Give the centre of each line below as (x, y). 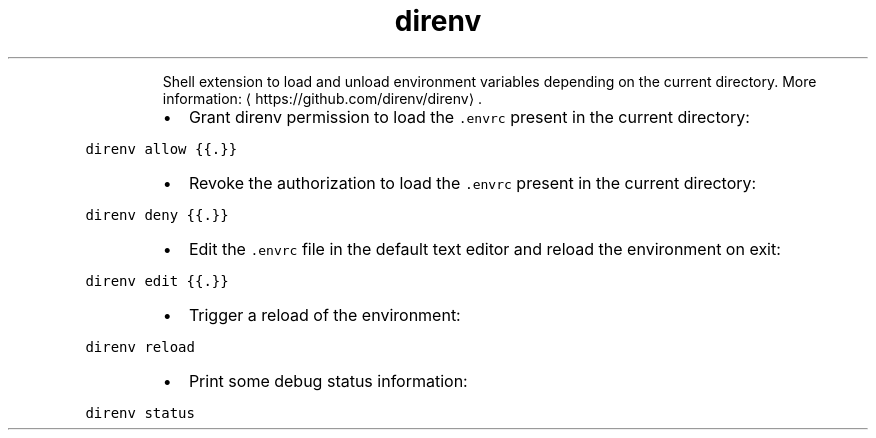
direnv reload (140, 346)
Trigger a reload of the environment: (324, 314)
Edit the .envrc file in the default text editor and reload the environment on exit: (484, 248)
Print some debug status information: (328, 380)
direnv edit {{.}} (157, 280)
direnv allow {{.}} (161, 148)
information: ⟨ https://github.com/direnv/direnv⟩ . (322, 98)
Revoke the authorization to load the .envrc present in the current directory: (472, 182)
